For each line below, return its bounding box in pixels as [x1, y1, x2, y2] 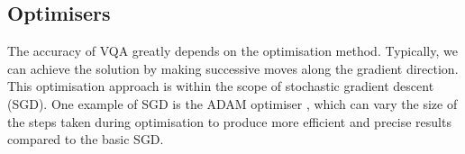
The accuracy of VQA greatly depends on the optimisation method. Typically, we [7, 41, 458, 60]
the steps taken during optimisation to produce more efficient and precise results [7, 112, 451, 131]
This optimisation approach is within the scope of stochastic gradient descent [7, 77, 434, 95]
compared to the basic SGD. [7, 130, 164, 149]
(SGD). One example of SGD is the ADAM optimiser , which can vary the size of [7, 94, 458, 113]
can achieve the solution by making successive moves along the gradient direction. [7, 59, 459, 77]
